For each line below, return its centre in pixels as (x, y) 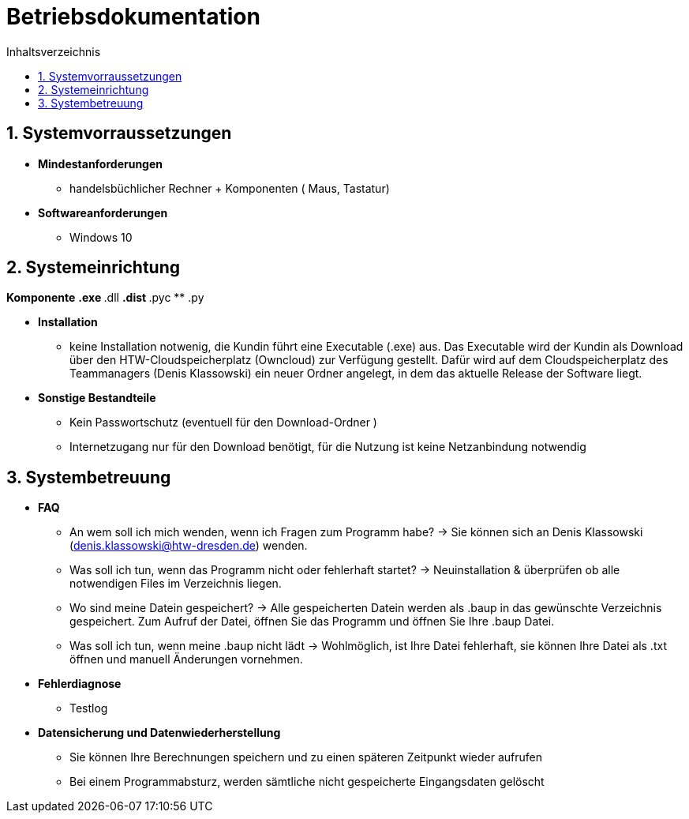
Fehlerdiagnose (80, 684)
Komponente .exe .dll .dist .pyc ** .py (105, 298)
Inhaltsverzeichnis (54, 51)
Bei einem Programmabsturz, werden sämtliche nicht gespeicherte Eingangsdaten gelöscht (307, 782)
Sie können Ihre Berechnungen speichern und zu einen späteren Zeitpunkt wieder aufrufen (306, 757)
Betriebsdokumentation (133, 17)
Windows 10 (101, 237)
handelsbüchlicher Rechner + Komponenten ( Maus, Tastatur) (230, 188)
